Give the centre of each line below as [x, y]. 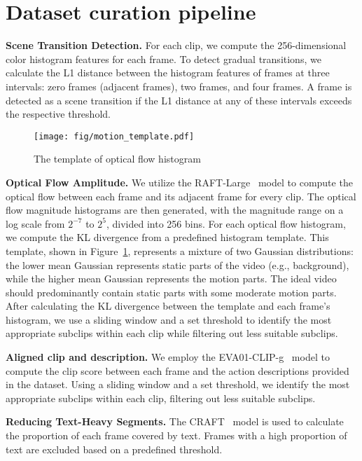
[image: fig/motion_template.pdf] [114, 136]
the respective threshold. [58, 114]
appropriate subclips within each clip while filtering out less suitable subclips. [172, 333]
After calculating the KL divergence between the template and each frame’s [168, 306]
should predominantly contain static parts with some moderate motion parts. [171, 292]
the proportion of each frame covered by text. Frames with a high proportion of [176, 435]
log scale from [35, 223]
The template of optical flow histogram [117, 159]
